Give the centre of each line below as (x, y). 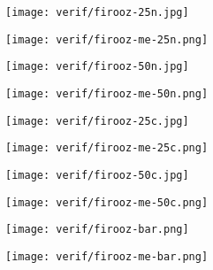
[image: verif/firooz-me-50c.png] (107, 202)
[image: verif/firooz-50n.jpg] (97, 67)
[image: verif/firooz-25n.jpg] (97, 12)
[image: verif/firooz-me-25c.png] (107, 148)
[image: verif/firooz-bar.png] (97, 230)
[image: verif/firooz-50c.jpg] (97, 175)
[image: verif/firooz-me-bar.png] (107, 256)
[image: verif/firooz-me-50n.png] (107, 93)
